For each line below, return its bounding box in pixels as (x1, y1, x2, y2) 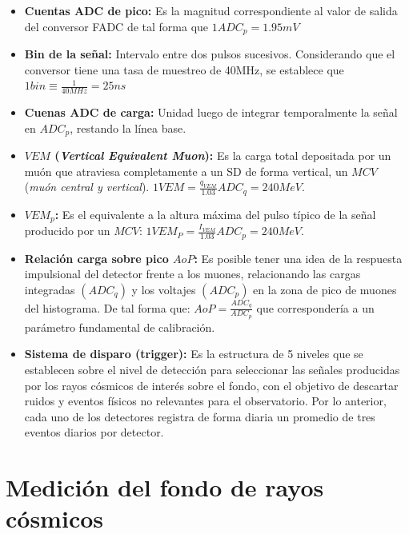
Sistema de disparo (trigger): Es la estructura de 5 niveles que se (24, 345, 363, 362)
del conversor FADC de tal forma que (24, 18, 209, 34)
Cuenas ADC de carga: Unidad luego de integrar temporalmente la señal (24, 104, 398, 121)
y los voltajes (131, 281, 196, 297)
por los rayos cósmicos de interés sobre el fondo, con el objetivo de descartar (24, 377, 399, 393)
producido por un (24, 222, 110, 239)
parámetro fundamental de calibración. (24, 318, 215, 335)
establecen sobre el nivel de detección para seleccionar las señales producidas (24, 361, 400, 377)
